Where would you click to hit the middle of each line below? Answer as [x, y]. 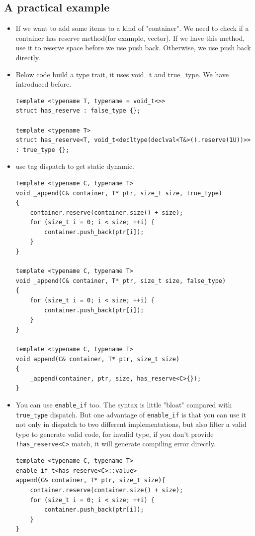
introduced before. [43, 84]
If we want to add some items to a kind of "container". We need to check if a [132, 28]
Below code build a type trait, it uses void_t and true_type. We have [122, 74]
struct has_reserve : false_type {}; [78, 111]
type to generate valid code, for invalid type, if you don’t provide [115, 434]
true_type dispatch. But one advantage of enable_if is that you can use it [131, 414]
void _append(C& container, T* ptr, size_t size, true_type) [119, 193]
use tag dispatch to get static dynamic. [75, 166]
